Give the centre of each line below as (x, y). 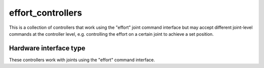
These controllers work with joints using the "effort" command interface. (82, 60)
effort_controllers (46, 13)
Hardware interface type (47, 48)
